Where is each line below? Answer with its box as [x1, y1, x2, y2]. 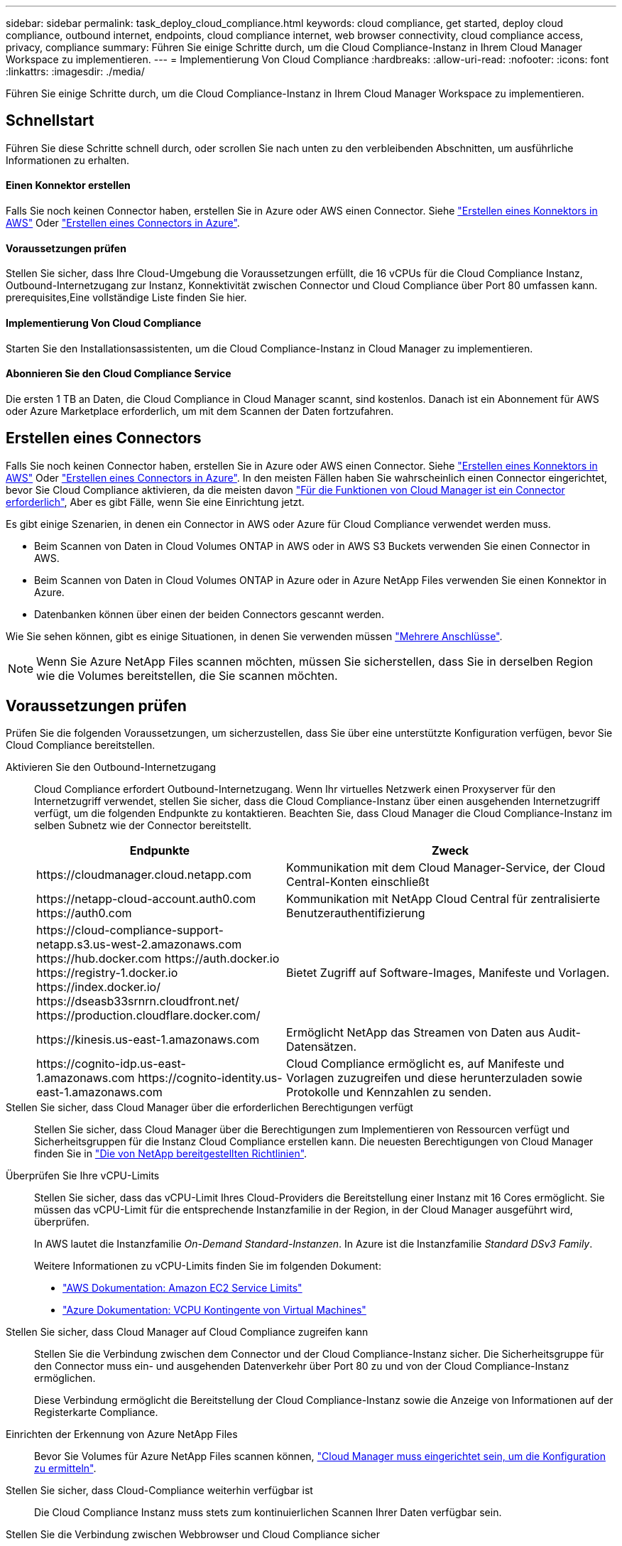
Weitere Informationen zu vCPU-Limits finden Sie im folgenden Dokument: [34, 1260, 381, 1272]
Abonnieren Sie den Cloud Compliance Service [6, 367, 231, 380]
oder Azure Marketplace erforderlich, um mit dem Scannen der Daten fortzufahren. [6, 404, 394, 417]
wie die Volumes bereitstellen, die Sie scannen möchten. [36, 668, 338, 683]
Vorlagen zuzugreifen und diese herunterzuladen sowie [286, 1071, 583, 1086]
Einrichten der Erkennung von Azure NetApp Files [6, 1428, 238, 1441]
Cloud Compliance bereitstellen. [6, 739, 155, 752]
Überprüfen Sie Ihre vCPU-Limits [6, 1169, 160, 1182]
